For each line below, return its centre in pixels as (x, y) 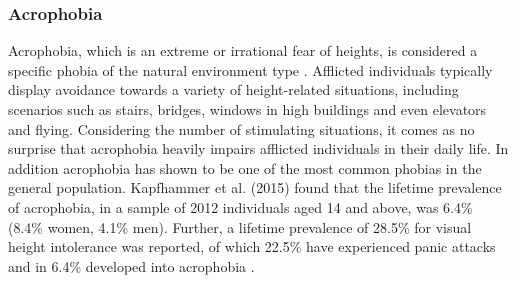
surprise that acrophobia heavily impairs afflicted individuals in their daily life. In (258, 148)
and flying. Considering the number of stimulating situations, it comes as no (241, 128)
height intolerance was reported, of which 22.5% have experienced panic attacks (252, 246)
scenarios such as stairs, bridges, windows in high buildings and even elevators (247, 109)
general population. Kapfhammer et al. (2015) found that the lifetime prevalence (255, 187)
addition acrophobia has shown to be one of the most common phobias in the (245, 167)
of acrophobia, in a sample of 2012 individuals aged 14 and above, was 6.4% (240, 206)
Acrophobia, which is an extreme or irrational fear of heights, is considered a (243, 50)
